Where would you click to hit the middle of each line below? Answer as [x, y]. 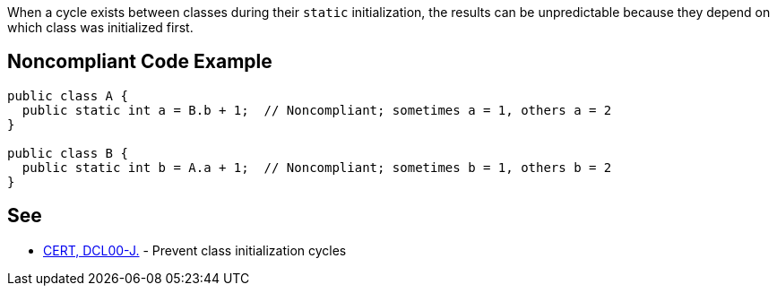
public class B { [68, 153]
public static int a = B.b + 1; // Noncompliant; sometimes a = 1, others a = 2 [317, 110]
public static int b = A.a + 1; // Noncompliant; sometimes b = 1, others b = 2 [317, 167]
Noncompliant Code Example [140, 62]
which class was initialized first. [100, 27]
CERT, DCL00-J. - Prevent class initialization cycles [195, 250]
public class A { [68, 95]
